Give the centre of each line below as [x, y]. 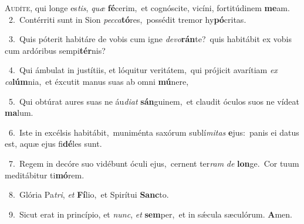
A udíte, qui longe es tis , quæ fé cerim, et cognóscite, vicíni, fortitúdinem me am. [147, 8]
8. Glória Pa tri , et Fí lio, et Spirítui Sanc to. [89, 194]
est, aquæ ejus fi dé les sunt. [53, 144]
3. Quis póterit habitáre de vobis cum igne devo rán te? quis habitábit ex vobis [150, 39]
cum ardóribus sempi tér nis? [55, 50]
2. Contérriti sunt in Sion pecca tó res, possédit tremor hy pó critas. [127, 19]
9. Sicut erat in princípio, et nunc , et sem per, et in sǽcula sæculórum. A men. [150, 214]
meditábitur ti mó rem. [45, 175]
